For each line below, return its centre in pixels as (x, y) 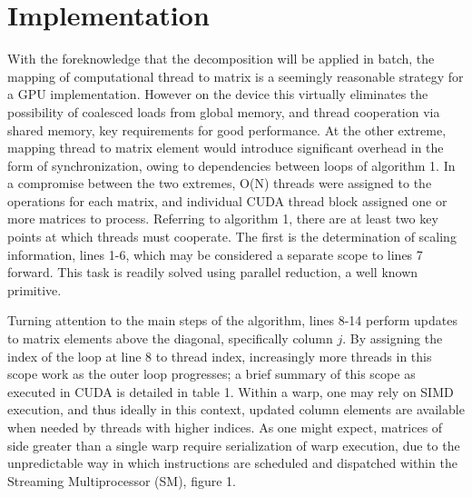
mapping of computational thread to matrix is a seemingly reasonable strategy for (236, 76)
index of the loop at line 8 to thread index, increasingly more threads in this (220, 356)
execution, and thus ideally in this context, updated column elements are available (236, 409)
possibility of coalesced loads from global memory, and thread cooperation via (224, 111)
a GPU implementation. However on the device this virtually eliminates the (218, 94)
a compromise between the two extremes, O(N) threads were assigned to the (220, 183)
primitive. (34, 289)
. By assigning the (393, 338)
